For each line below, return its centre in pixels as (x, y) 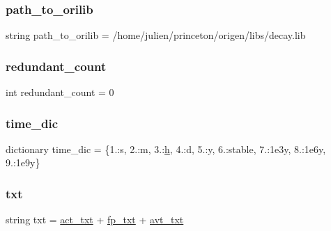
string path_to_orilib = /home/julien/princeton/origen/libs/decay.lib (156, 35)
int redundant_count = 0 (60, 92)
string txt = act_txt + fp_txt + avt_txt (95, 220)
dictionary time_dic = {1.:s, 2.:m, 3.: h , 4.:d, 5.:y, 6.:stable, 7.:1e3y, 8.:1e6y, (166, 149)
